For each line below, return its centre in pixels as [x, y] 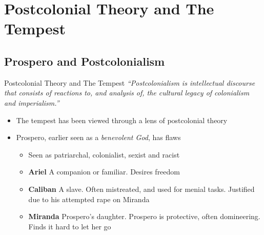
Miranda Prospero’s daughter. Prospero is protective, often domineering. [144, 216]
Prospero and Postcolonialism [85, 61]
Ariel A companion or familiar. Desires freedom [104, 172]
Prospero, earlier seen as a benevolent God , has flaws [98, 137]
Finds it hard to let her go [70, 226]
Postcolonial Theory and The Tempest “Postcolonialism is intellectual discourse [130, 82]
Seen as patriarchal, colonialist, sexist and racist [104, 154]
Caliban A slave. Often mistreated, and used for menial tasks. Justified [141, 189]
